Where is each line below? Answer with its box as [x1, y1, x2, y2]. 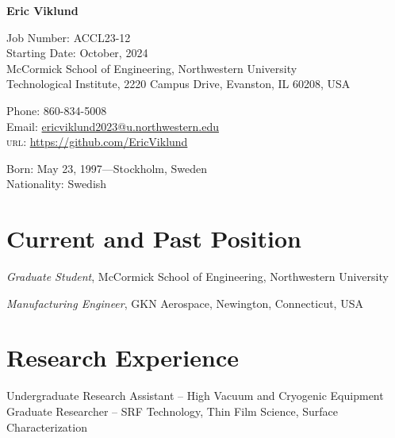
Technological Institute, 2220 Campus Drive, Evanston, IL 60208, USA [6, 75, 351, 92]
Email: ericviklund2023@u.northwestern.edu [6, 117, 220, 134]
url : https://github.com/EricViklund [6, 133, 188, 150]
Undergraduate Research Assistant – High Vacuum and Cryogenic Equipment [6, 387, 384, 404]
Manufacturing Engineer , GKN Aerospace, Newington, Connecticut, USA [6, 294, 363, 311]
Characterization [6, 418, 87, 435]
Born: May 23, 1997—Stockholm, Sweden [6, 159, 208, 176]
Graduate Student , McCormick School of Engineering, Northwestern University [6, 268, 389, 285]
